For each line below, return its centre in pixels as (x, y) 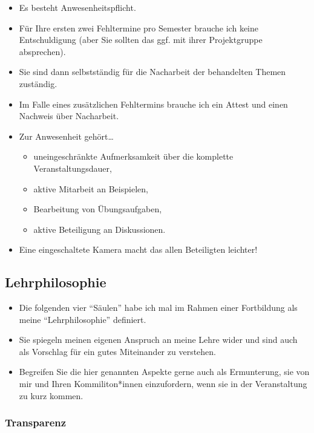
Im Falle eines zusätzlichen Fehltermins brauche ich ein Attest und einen (153, 104)
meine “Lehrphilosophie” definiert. (83, 319)
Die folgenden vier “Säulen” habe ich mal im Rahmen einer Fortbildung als (158, 308)
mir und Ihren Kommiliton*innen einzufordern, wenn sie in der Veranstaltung (163, 384)
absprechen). (42, 51)
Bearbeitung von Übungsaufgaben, (98, 209)
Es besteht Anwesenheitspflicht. (77, 7)
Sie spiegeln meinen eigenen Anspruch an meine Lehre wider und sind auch (158, 340)
